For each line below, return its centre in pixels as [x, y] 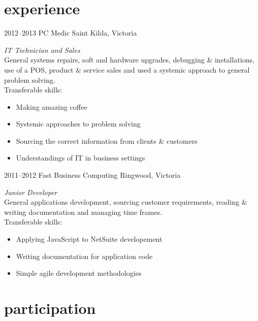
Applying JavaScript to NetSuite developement [89, 239]
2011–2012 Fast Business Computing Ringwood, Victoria [92, 175]
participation [50, 308]
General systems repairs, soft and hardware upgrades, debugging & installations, [129, 60]
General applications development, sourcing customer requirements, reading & [126, 202]
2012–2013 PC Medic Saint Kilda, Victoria [71, 33]
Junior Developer [31, 192]
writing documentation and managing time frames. [83, 212]
